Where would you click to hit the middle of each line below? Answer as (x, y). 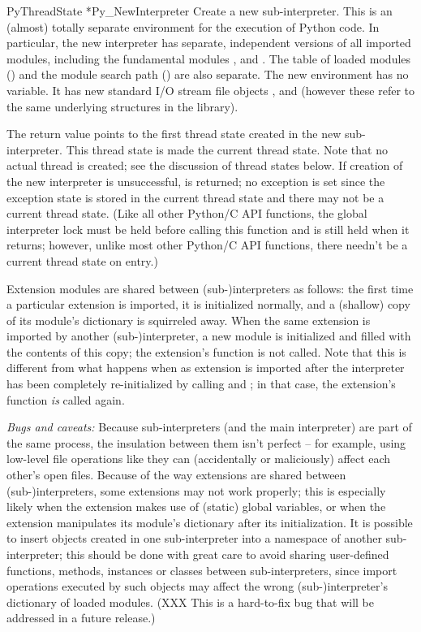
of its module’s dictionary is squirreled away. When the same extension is (189, 320)
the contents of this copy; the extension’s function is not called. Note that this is (206, 351)
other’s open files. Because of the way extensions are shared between (176, 475)
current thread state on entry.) (82, 260)
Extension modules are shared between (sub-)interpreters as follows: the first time (210, 288)
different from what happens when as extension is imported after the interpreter (206, 368)
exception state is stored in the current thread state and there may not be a (195, 197)
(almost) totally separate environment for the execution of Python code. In (193, 26)
